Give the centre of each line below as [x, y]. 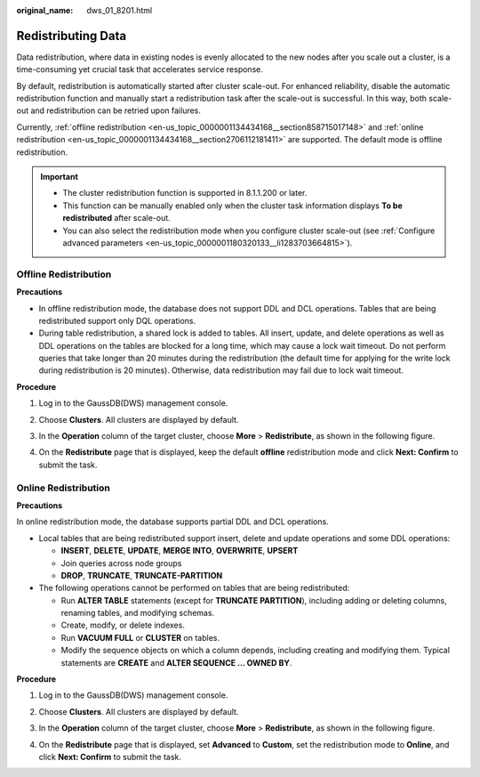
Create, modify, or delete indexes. [123, 625]
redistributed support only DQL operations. [117, 320]
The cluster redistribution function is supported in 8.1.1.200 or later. [185, 193]
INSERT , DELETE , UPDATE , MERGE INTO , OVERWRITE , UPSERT [180, 551]
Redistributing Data [72, 36]
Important [60, 177]
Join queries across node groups [121, 563]
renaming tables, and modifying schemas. [138, 613]
